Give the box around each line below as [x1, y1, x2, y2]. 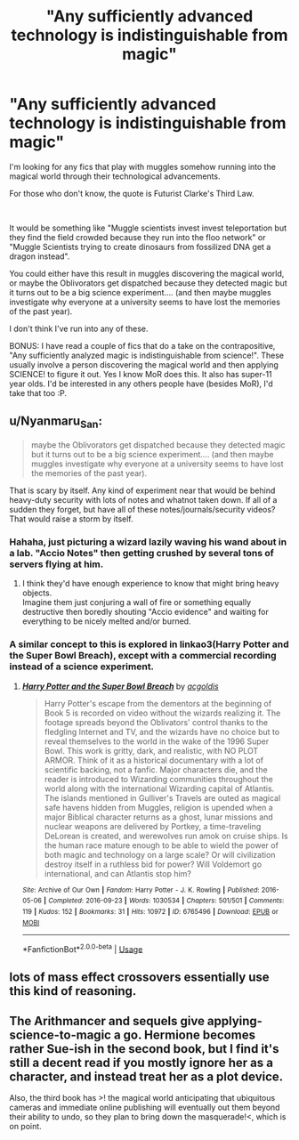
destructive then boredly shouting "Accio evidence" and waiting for [21, 607, 269, 618]
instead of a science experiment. [9, 660, 154, 673]
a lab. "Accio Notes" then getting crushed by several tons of [9, 546, 274, 559]
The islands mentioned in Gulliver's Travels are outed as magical [44, 792, 281, 803]
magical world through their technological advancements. [9, 171, 221, 182]
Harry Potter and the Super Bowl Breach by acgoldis [21, 681, 220, 691]
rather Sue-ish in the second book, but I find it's [9, 1041, 279, 1056]
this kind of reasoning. [9, 983, 137, 999]
